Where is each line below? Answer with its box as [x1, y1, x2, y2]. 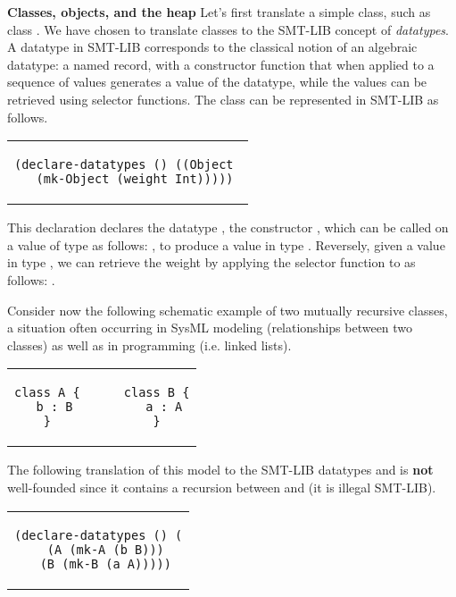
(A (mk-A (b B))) [46, 542, 164, 557]
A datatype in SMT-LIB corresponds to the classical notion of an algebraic [7, 38, 418, 56]
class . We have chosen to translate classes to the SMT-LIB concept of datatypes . [7, 20, 449, 38]
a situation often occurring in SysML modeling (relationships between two [7, 318, 413, 337]
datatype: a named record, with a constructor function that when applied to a [7, 55, 435, 73]
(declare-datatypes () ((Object [14, 157, 234, 172]
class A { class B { [14, 385, 190, 400]
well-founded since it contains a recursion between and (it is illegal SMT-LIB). [7, 477, 436, 496]
